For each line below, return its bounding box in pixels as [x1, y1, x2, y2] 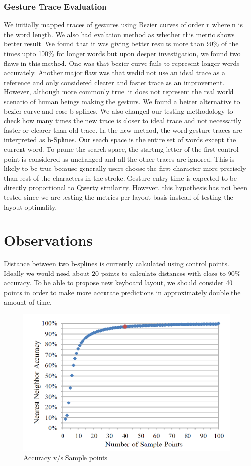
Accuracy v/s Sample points [23, 452, 108, 463]
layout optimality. [4, 201, 57, 212]
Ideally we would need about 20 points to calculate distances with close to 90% [4, 268, 241, 278]
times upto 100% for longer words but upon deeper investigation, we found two [4, 48, 241, 58]
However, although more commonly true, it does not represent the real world [4, 86, 234, 97]
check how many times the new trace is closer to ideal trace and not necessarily [4, 115, 242, 126]
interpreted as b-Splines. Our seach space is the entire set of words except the [4, 134, 236, 145]
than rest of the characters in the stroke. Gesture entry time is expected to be [4, 172, 237, 183]
